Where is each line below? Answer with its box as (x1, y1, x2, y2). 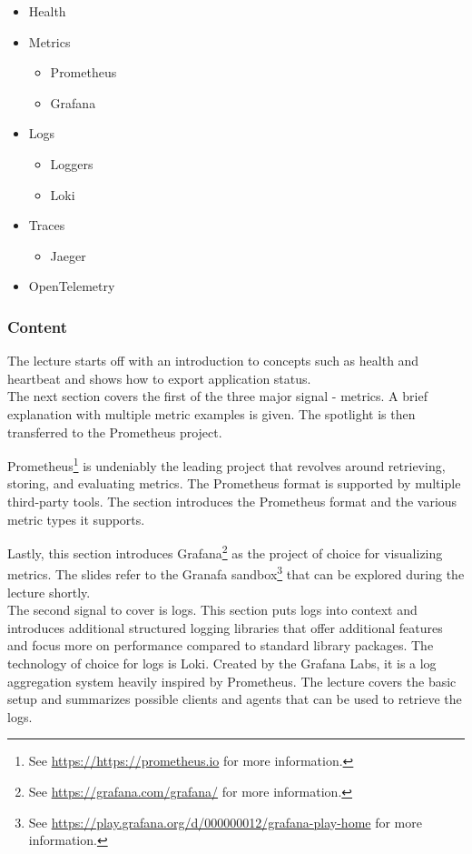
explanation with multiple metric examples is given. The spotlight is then (7, 404, 416, 423)
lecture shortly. (7, 582, 91, 601)
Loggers (50, 154, 93, 173)
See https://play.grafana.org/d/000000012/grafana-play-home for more (28, 812, 422, 831)
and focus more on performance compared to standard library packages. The (7, 636, 434, 655)
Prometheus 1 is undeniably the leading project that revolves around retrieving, (7, 454, 446, 475)
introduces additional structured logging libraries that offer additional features (7, 618, 443, 637)
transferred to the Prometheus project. (7, 422, 222, 441)
